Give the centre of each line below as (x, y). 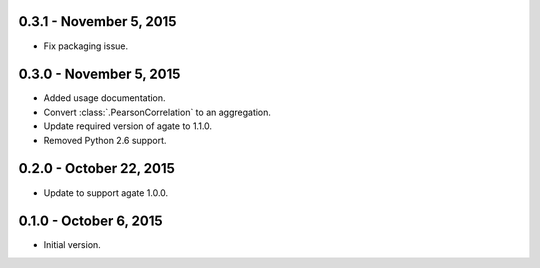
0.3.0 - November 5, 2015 (99, 74)
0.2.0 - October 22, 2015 (96, 168)
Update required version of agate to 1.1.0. (128, 126)
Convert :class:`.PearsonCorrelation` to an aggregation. (157, 112)
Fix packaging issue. (86, 46)
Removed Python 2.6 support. (105, 140)
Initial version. (72, 245)
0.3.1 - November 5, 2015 (97, 21)
